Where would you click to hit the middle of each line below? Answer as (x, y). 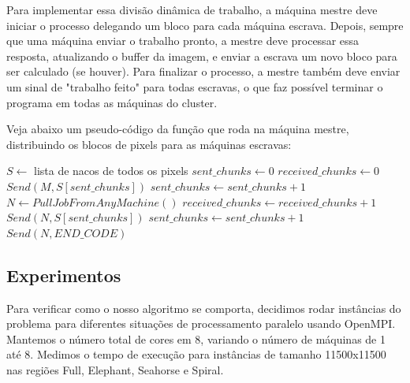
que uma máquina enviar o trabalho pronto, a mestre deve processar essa (183, 41)
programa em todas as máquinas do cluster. (112, 102)
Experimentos (64, 275)
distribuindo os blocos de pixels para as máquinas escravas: (149, 144)
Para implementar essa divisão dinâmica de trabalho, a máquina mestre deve (192, 9)
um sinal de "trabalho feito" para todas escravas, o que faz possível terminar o (195, 86)
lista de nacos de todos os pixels (111, 171)
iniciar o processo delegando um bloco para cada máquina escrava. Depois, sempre (205, 25)
